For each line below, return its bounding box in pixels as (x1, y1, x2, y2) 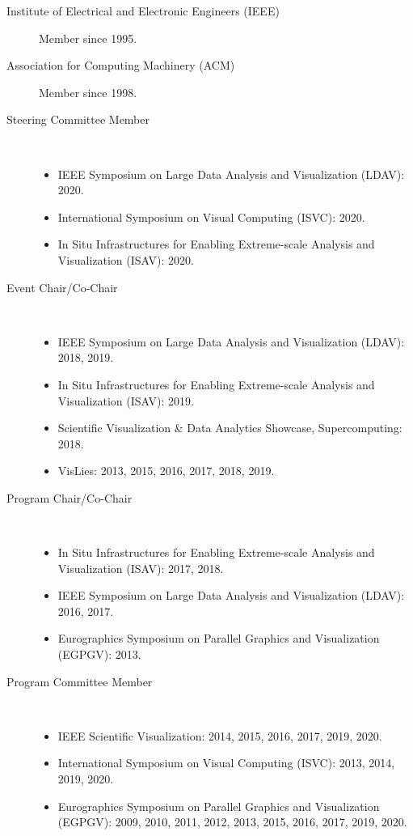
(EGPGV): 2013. (57, 646, 141, 663)
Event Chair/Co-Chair (6, 278, 118, 295)
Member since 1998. (39, 83, 137, 100)
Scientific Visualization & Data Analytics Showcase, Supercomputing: (57, 419, 402, 436)
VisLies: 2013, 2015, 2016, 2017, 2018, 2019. (57, 462, 275, 479)
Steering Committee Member (6, 111, 150, 128)
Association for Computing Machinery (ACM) (6, 57, 235, 74)
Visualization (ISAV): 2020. (57, 251, 194, 268)
